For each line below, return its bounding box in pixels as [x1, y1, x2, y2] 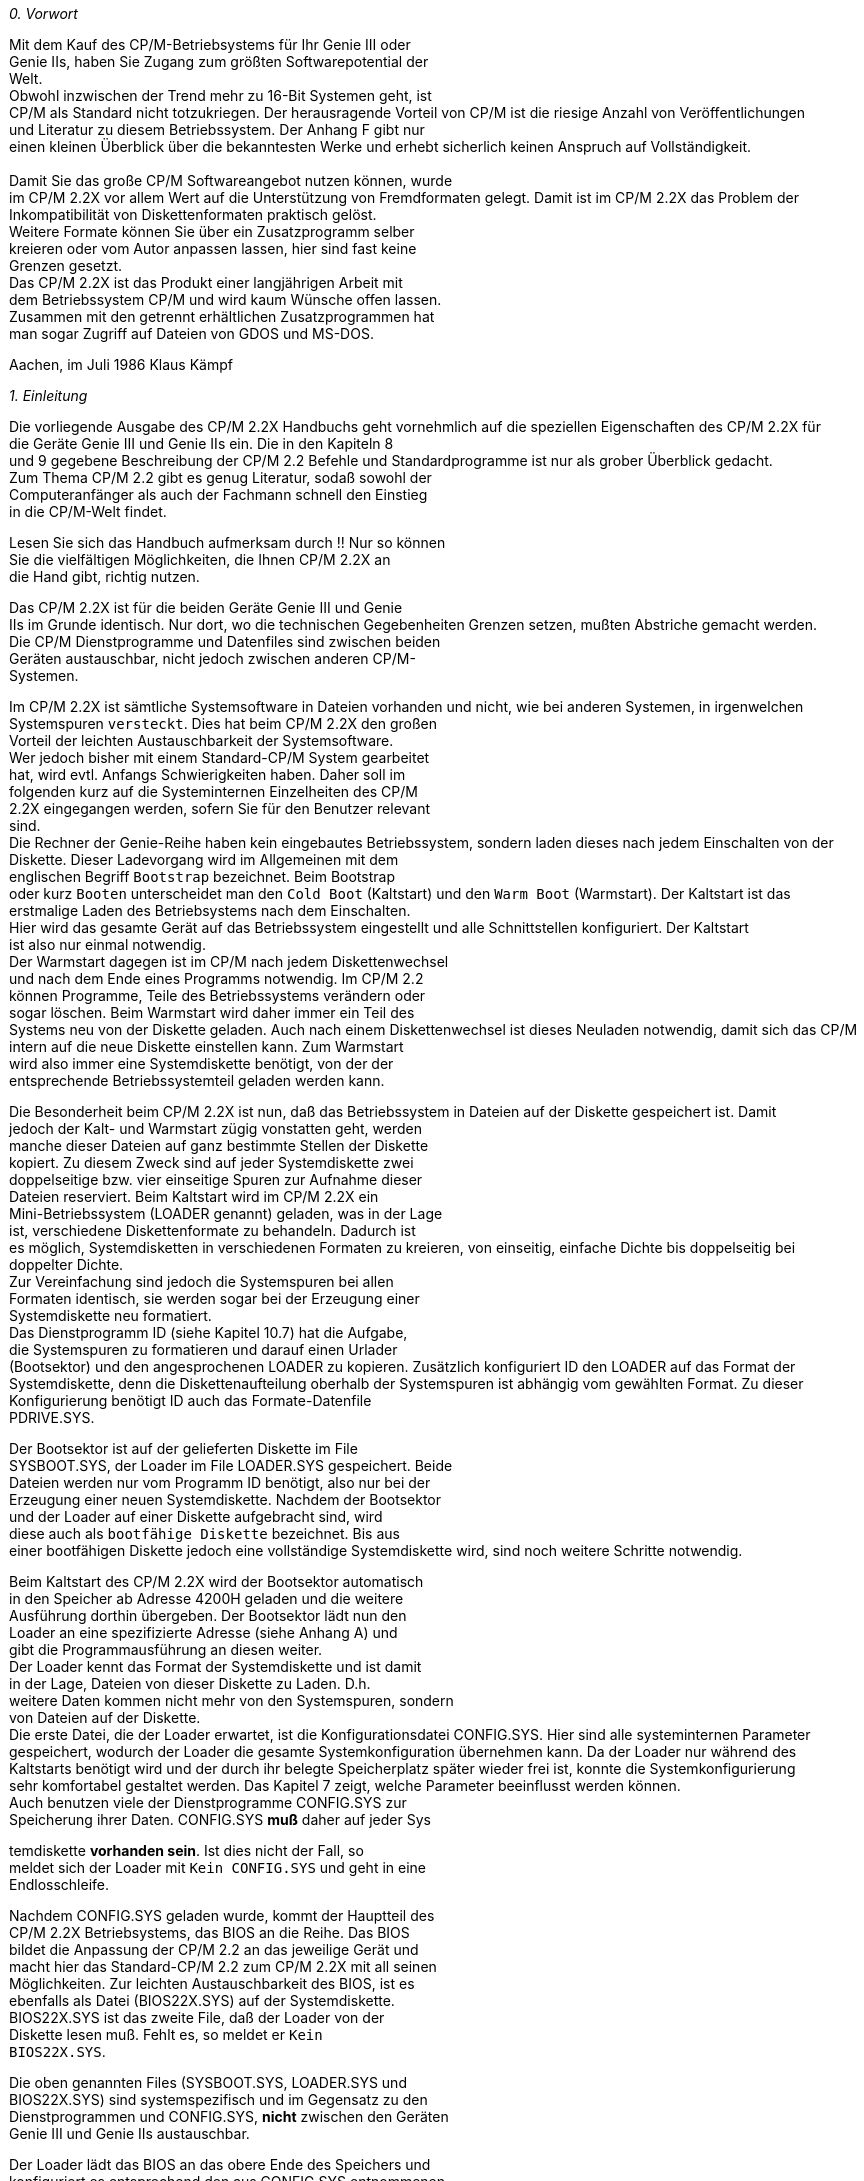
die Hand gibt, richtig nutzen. [9, 568, 200, 585]
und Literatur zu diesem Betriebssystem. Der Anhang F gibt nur [9, 121, 425, 138]
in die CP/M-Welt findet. [9, 503, 167, 520]
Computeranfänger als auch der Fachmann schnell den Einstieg [9, 486, 428, 503]
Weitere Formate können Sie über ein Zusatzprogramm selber [9, 223, 415, 240]
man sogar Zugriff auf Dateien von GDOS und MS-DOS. [9, 325, 374, 342]
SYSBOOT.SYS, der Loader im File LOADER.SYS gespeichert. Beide [9, 1457, 453, 1474]
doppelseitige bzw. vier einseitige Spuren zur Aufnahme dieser [9, 1171, 423, 1188]
